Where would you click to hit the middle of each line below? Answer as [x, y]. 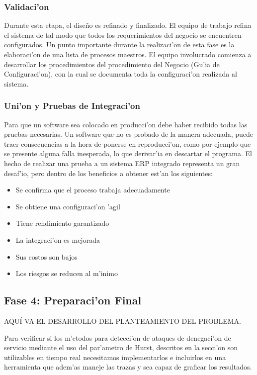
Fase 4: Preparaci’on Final [73, 300]
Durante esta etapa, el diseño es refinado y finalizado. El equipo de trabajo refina [128, 25]
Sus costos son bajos [46, 256]
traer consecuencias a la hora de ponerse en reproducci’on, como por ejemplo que [128, 143]
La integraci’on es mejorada [58, 239]
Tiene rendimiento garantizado [62, 223]
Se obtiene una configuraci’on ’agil [68, 206]
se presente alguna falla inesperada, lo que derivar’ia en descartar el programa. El [128, 153]
